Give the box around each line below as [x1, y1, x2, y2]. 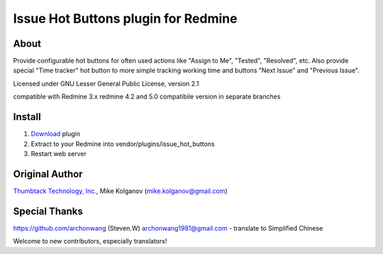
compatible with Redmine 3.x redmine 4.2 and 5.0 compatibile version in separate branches [13, 92, 281, 101]
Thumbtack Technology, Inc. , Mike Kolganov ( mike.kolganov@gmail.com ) [13, 187, 228, 195]
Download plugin [30, 130, 81, 138]
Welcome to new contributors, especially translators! [13, 237, 167, 245]
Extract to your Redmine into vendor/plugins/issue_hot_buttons [30, 139, 216, 148]
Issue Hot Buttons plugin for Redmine [13, 11, 238, 26]
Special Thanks [13, 205, 83, 217]
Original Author [13, 167, 83, 180]
